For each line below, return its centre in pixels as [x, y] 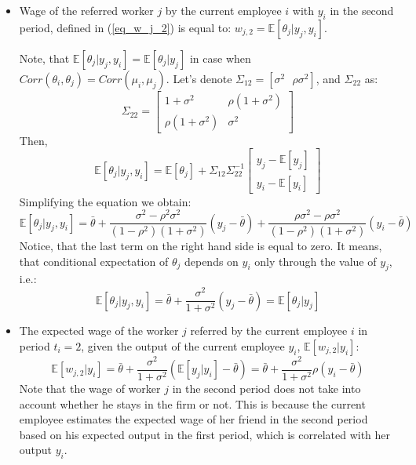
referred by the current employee [269, 331]
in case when [220, 58]
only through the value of [316, 261]
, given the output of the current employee [183, 345]
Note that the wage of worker [90, 388]
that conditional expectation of [94, 261]
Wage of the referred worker [86, 10]
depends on [211, 261]
